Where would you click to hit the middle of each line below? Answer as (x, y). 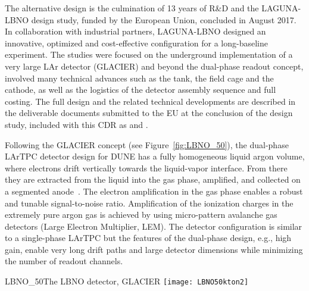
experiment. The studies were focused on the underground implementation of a (149, 54)
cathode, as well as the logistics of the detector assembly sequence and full (141, 90)
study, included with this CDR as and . (77, 124)
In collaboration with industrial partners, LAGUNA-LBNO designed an (135, 31)
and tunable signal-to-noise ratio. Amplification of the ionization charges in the (149, 203)
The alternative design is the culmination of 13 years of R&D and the (132, 8)
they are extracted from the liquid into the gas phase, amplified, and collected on (153, 179)
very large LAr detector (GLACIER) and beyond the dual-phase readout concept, (154, 66)
